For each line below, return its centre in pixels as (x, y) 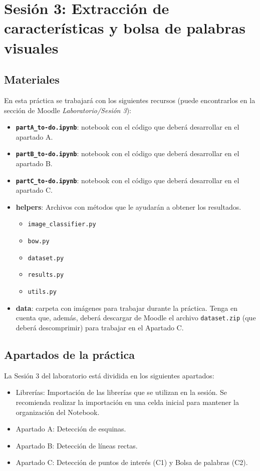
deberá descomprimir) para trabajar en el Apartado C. (100, 328)
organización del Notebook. (58, 412)
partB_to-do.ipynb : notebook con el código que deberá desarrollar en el (127, 153)
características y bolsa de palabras (125, 28)
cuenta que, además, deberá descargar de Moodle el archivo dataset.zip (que (136, 318)
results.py (46, 275)
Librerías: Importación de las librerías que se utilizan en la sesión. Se (121, 392)
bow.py (39, 242)
